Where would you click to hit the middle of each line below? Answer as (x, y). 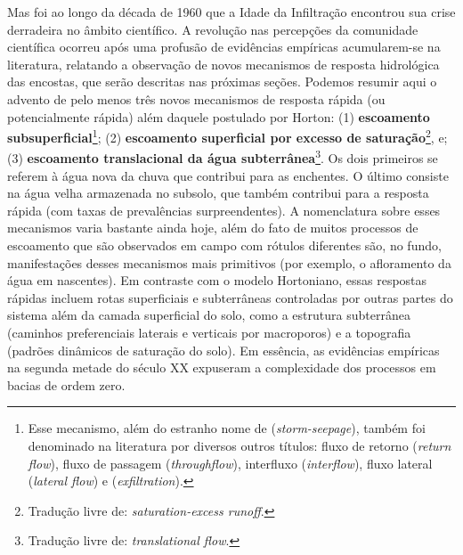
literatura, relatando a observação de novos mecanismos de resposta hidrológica (223, 64)
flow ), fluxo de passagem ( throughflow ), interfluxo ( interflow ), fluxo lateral (230, 463)
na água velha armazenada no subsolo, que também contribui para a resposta (218, 193)
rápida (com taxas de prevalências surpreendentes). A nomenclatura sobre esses (224, 210)
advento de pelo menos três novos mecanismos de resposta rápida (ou (196, 98)
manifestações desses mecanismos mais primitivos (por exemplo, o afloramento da (229, 262)
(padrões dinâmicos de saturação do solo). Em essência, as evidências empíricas (223, 350)
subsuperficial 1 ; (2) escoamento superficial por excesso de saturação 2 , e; (227, 136)
